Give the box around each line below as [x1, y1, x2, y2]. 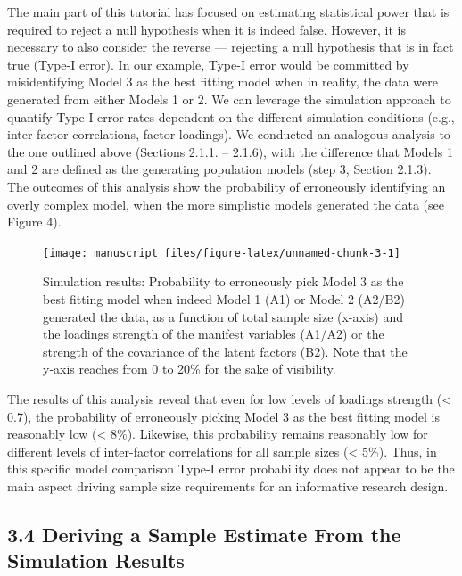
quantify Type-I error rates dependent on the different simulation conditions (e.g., [7, 107, 455, 126]
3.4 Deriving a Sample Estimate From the [7, 520, 401, 547]
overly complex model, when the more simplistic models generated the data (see [7, 194, 444, 213]
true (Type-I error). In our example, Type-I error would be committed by [7, 54, 409, 73]
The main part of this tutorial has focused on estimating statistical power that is [7, 3, 450, 21]
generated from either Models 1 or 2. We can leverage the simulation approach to [7, 89, 451, 108]
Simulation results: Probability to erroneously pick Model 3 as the [43, 272, 404, 291]
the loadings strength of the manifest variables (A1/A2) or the [43, 325, 384, 343]
